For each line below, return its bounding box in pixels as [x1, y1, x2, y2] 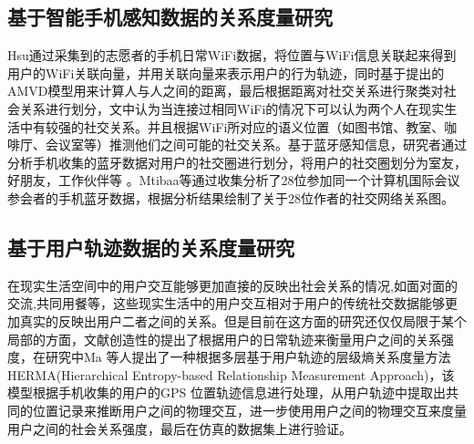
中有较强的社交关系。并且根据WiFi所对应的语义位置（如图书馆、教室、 [19, 117, 445, 136]
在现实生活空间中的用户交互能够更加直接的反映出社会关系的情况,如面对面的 [7, 275, 458, 294]
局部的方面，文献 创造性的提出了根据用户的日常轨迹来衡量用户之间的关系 [7, 329, 441, 348]
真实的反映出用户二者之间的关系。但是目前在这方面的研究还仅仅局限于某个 [19, 311, 467, 330]
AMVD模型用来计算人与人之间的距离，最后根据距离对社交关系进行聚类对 [7, 81, 444, 100]
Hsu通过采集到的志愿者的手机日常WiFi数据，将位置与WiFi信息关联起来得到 [7, 46, 457, 65]
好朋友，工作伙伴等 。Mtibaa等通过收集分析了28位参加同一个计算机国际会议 [7, 170, 460, 190]
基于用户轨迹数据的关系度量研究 [7, 232, 294, 261]
